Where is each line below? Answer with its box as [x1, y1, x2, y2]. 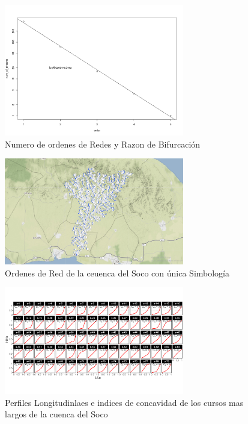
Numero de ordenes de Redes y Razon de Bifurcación [5, 137, 201, 150]
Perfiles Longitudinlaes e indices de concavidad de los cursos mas [5, 396, 244, 408]
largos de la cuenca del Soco [5, 408, 108, 420]
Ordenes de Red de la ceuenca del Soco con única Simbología [5, 266, 230, 279]
